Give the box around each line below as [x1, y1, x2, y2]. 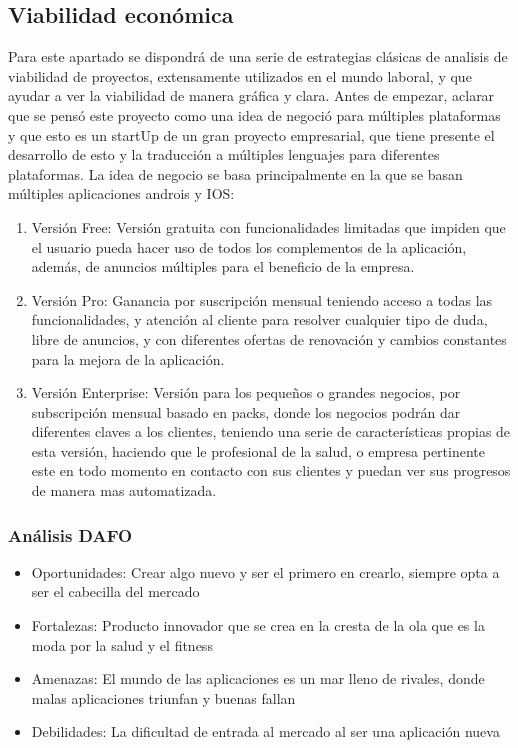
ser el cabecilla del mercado [31, 581, 200, 602]
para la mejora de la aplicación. [31, 348, 225, 369]
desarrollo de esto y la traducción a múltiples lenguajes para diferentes [8, 144, 440, 165]
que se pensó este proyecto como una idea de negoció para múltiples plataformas [8, 104, 501, 125]
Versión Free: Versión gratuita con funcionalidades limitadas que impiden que [31, 216, 506, 237]
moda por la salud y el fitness [31, 634, 213, 655]
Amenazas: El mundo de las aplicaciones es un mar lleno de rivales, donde [31, 668, 485, 689]
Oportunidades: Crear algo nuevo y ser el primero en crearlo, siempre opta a [31, 561, 500, 582]
